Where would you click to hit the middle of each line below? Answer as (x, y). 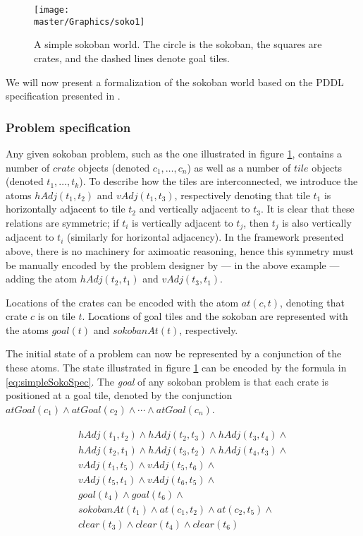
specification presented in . (63, 96)
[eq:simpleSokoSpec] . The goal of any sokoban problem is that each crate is (167, 381)
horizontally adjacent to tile (66, 209)
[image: (52, 10)
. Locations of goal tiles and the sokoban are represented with (215, 316)
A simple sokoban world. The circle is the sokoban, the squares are (178, 44)
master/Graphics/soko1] (90, 22)
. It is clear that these (307, 209)
